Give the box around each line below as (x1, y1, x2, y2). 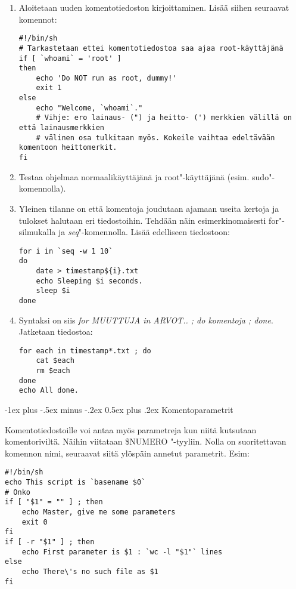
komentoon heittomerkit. (18, 143, 117, 152)
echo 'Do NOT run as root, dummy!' (36, 73, 177, 82)
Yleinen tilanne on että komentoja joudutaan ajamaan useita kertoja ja (18, 202, 279, 214)
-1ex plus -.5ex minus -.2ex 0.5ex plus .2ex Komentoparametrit (5, 403, 233, 416)
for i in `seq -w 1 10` (18, 246, 113, 255)
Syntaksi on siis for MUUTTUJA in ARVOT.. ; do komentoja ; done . (18, 313, 273, 326)
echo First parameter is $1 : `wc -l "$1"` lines (21, 547, 223, 556)
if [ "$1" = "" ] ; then (5, 498, 103, 507)
